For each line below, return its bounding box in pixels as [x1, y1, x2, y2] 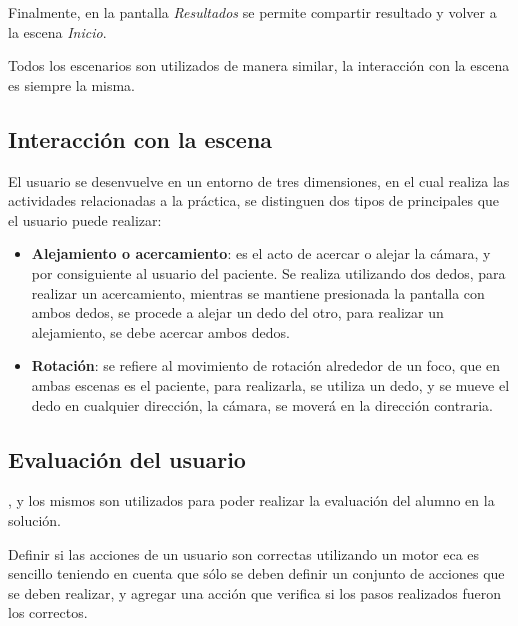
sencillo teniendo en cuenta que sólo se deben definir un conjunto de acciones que [8, 563, 505, 584]
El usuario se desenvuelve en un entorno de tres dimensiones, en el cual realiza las [8, 170, 510, 191]
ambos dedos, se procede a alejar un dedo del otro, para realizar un [31, 302, 444, 323]
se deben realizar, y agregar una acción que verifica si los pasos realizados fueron [8, 582, 502, 603]
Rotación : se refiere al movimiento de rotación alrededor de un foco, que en [31, 355, 501, 376]
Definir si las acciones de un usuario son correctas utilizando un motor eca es [8, 543, 480, 564]
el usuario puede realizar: [8, 209, 162, 230]
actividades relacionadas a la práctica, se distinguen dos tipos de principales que [8, 190, 500, 211]
